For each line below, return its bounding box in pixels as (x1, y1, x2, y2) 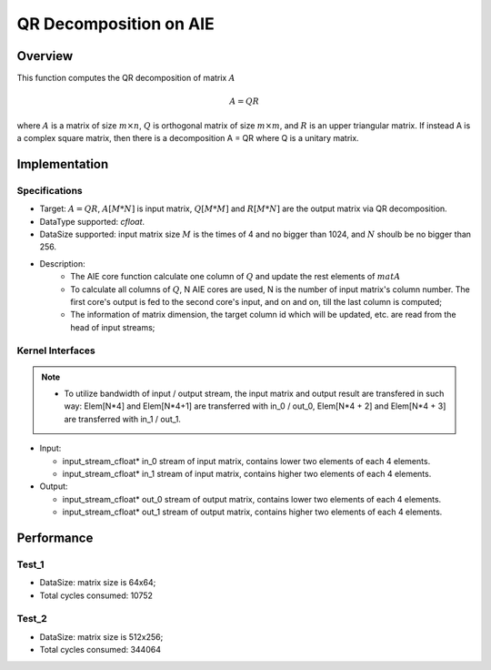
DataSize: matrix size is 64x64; (39, 577, 156, 588)
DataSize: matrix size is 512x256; (39, 631, 164, 642)
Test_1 (16, 558, 45, 571)
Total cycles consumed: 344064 (39, 645, 161, 655)
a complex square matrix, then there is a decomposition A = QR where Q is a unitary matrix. (16, 133, 359, 144)
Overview (16, 48, 74, 64)
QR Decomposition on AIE (16, 14, 215, 34)
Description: (39, 258, 85, 269)
